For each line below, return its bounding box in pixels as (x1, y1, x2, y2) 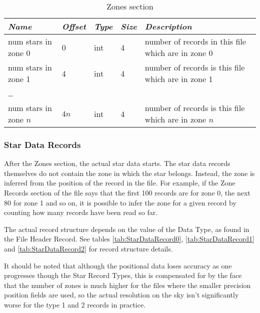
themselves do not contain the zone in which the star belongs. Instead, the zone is (4, 167, 255, 178)
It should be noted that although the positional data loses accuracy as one (4, 260, 232, 270)
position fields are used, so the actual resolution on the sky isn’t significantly (4, 289, 239, 300)
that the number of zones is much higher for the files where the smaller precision (4, 279, 251, 290)
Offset (61, 20, 86, 32)
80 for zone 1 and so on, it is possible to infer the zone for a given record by (4, 197, 236, 207)
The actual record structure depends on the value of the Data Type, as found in (4, 223, 249, 234)
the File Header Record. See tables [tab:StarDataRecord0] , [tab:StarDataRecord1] (4, 233, 254, 244)
